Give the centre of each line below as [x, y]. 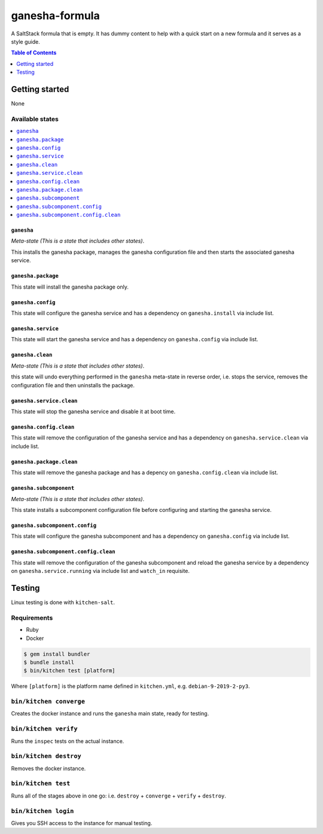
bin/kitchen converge [48, 702]
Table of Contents [34, 53]
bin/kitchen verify [44, 729]
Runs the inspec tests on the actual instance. [68, 741]
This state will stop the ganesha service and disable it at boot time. [93, 411]
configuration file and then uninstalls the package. [73, 385]
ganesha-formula [55, 16]
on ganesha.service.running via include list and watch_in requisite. [100, 571]
